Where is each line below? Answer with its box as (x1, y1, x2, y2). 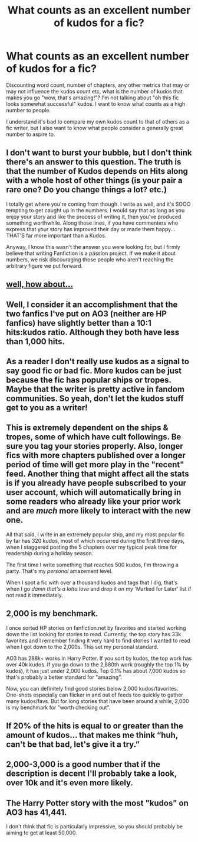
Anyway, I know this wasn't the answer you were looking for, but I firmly (6, 243, 181, 250)
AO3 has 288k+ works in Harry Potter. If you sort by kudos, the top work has (6, 655, 192, 662)
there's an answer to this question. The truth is (6, 157, 181, 167)
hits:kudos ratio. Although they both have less (6, 327, 180, 337)
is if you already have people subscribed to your (6, 478, 187, 488)
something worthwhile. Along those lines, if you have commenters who (6, 219, 179, 226)
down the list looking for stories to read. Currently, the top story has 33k (6, 630, 181, 637)
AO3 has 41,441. (6, 807, 67, 817)
